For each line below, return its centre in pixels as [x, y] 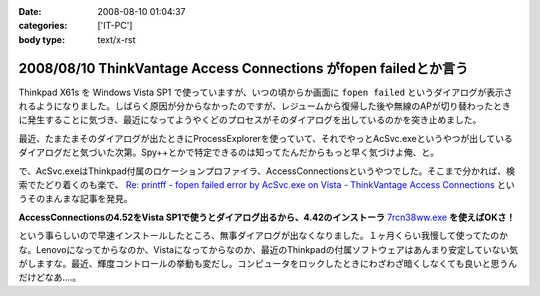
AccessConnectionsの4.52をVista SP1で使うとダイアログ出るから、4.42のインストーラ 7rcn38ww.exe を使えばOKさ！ [266, 217]
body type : [41, 39]
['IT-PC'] [115, 26]
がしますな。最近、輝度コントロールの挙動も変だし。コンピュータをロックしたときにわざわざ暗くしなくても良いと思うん [267, 263]
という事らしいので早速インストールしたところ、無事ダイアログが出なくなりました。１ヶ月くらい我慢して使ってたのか [263, 236]
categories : [43, 26]
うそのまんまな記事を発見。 [75, 199]
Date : [30, 11]
